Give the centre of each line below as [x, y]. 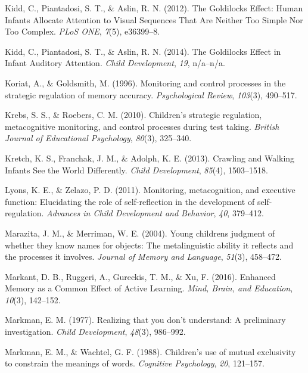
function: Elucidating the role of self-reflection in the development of [130, 201]
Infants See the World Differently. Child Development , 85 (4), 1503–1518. [137, 170]
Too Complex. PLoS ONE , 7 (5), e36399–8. [83, 31]
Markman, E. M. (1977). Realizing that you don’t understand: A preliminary [145, 320]
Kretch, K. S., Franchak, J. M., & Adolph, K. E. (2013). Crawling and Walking [150, 158]
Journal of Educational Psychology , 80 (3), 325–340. [98, 138]
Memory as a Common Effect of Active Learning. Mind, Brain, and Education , [149, 288]
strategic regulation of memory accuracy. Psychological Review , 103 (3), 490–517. [151, 94]
